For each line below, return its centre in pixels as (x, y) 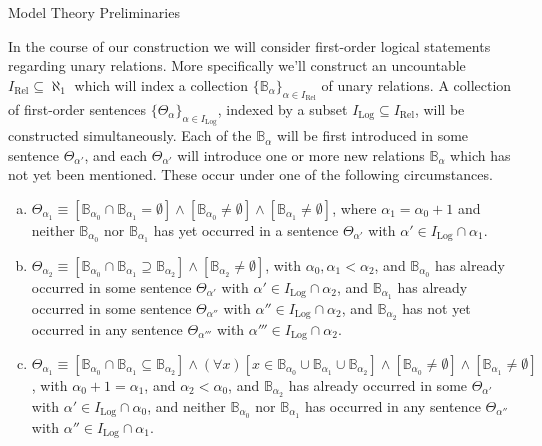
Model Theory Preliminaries (94, 12)
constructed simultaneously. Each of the (130, 135)
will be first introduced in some (372, 135)
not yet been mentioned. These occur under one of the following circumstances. (250, 174)
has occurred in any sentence (392, 405)
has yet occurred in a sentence (246, 229)
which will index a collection (161, 84)
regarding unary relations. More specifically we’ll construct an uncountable (237, 65)
